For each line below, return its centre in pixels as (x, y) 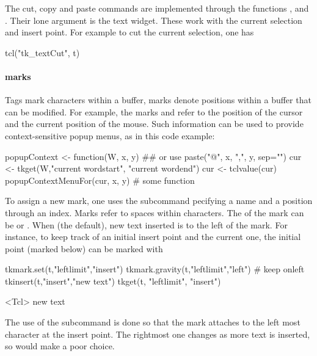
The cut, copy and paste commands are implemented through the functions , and (157, 8)
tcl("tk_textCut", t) (42, 52)
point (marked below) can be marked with (84, 248)
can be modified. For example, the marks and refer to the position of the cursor (154, 111)
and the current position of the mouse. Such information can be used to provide (154, 124)
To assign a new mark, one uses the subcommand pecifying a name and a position (159, 201)
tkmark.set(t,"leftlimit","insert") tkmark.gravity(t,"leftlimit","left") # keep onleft (155, 269)
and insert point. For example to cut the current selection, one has (129, 32)
